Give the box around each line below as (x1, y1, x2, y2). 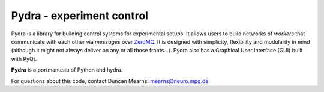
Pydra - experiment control (11, 9, 148, 22)
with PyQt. (11, 55, 37, 63)
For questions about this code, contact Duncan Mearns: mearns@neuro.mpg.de (11, 77, 209, 84)
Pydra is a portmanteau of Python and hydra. (11, 66, 123, 73)
